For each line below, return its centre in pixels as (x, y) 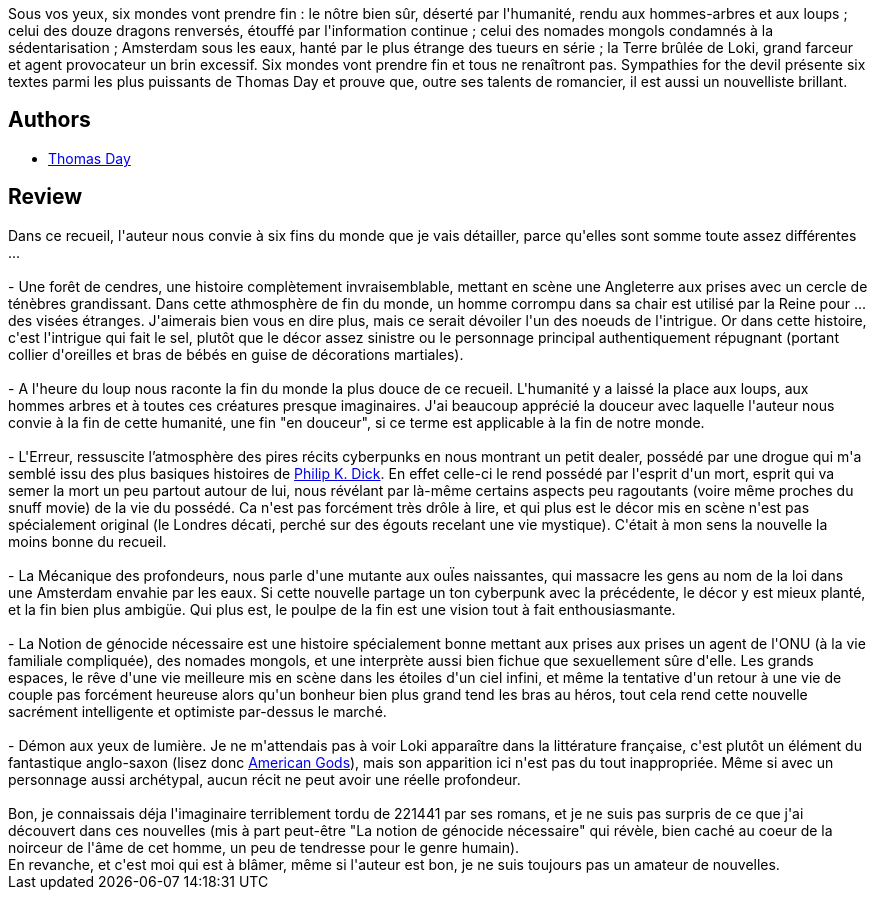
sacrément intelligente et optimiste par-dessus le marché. (197, 711)
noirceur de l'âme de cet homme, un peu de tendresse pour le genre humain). (264, 847)
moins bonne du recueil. (87, 541)
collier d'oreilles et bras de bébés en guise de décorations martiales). (236, 354)
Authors (49, 120)
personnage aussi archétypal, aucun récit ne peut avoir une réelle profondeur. (264, 779)
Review (45, 197)
